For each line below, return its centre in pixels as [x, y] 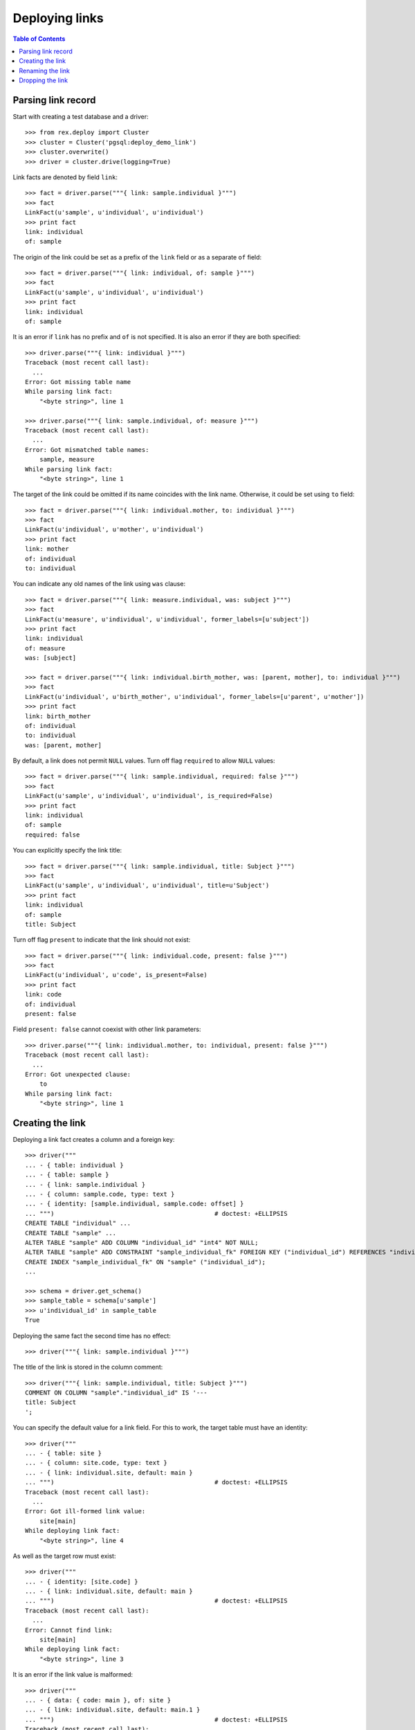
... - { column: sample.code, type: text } [100, 1194]
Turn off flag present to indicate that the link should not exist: [102, 940]
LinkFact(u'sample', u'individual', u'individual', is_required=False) [149, 796]
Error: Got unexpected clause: [78, 1074]
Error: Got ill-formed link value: [85, 1511]
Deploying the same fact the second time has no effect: [92, 1336]
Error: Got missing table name [78, 382]
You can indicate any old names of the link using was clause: [99, 584]
